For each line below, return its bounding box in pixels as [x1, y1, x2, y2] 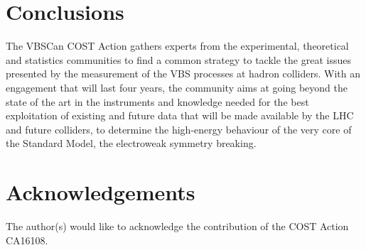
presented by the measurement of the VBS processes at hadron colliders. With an [6, 66, 360, 81]
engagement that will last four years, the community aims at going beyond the [6, 80, 348, 94]
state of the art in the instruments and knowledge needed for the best [6, 94, 309, 109]
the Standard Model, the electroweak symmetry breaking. [6, 136, 257, 151]
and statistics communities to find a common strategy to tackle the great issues [6, 52, 351, 67]
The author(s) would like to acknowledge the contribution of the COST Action [6, 219, 349, 233]
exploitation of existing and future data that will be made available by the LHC [6, 108, 354, 123]
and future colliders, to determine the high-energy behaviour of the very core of [6, 121, 352, 136]
